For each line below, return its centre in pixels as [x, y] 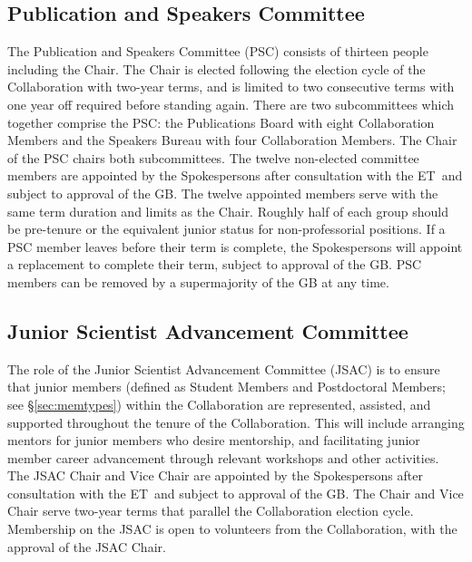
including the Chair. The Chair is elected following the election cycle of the [216, 68]
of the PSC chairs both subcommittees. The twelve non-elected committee [213, 157]
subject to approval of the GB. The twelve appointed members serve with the [223, 193]
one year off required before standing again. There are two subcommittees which [231, 104]
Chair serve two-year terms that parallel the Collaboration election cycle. [211, 511]
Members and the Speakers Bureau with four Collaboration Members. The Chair [232, 140]
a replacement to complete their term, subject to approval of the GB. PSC [215, 264]
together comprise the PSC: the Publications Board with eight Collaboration [221, 122]
